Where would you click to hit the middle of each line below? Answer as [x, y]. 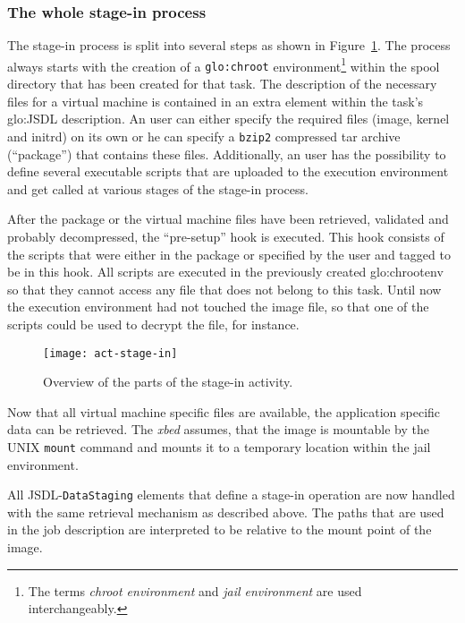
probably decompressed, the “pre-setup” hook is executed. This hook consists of [226, 236]
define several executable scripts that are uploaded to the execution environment [228, 171]
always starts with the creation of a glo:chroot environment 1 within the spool [224, 64]
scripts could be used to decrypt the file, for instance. [153, 324]
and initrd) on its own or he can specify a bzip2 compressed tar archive [204, 136]
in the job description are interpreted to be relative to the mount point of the [220, 529]
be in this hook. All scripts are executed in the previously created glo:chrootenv [225, 272]
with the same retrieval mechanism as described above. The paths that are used [226, 512]
